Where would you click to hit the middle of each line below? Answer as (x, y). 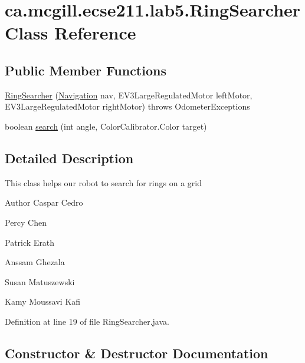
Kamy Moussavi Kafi (43, 301)
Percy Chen (26, 222)
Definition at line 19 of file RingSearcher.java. (87, 321)
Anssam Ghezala (35, 262)
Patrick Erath (30, 242)
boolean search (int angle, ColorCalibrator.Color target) (106, 126)
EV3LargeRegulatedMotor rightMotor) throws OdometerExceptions (127, 106)
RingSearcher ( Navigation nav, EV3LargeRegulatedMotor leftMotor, (129, 95)
